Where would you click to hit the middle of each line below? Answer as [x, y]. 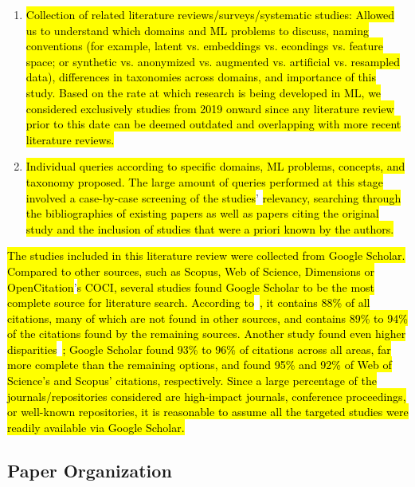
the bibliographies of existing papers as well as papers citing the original [202, 213]
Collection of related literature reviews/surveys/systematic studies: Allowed [210, 14]
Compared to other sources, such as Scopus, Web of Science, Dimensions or [191, 271]
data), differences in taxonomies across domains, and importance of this [201, 77]
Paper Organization [90, 470]
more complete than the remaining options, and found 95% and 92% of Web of [200, 365]
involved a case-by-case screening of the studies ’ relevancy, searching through [213, 197]
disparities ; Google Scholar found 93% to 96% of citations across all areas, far [199, 349]
